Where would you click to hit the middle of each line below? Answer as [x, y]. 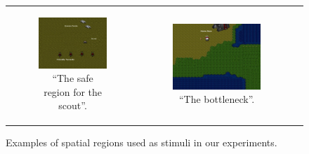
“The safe [73, 78]
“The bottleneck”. [217, 99]
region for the [73, 91]
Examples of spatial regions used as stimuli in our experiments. [142, 142]
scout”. [73, 105]
